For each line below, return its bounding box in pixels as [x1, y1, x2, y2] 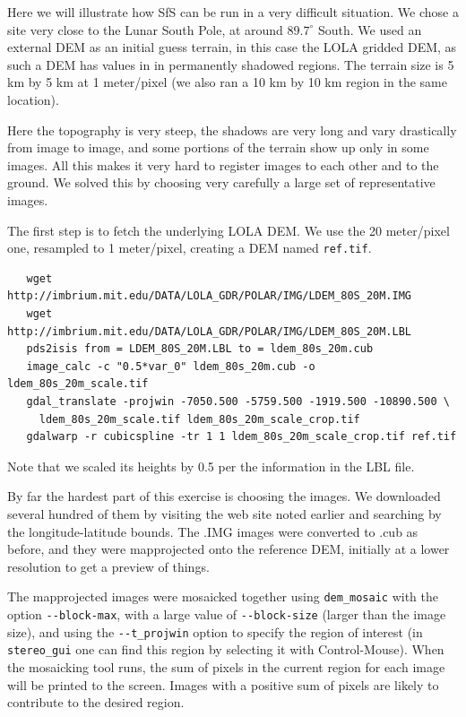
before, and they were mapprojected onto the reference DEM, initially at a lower [7, 540, 450, 558]
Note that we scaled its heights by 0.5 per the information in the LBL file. [7, 456, 415, 475]
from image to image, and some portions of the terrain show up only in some [7, 138, 429, 157]
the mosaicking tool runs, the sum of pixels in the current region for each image [7, 657, 445, 676]
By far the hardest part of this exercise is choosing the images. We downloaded [7, 487, 441, 505]
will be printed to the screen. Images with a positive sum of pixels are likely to [7, 675, 439, 694]
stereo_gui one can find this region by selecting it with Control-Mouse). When [7, 640, 444, 659]
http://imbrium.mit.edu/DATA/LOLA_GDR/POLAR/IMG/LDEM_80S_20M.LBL [7, 324, 412, 338]
